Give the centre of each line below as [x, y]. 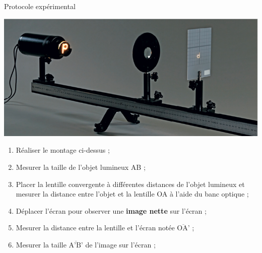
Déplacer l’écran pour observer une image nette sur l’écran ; [111, 210]
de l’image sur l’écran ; [120, 244]
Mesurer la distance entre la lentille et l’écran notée [95, 228]
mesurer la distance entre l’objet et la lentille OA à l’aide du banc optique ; [132, 194]
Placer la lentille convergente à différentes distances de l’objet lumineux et [130, 184]
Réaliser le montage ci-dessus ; [63, 150]
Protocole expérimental [40, 6]
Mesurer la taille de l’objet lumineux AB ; [81, 167]
